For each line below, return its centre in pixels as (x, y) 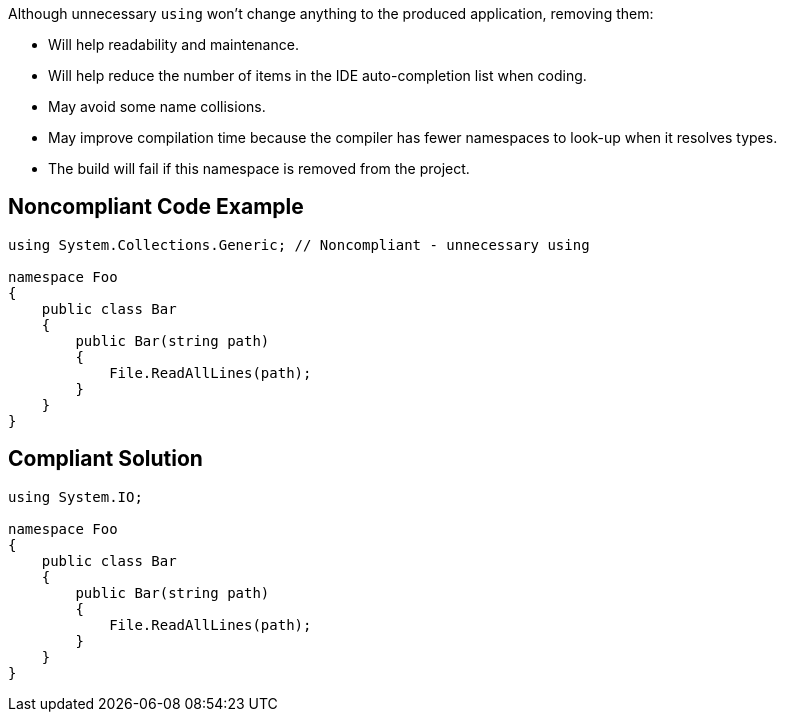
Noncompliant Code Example (156, 207)
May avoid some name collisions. (157, 106)
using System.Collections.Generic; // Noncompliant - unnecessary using (299, 244)
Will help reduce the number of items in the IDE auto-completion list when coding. (317, 75)
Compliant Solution (105, 459)
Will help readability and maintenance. (173, 44)
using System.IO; (75, 496)
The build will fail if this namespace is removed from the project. (259, 168)
